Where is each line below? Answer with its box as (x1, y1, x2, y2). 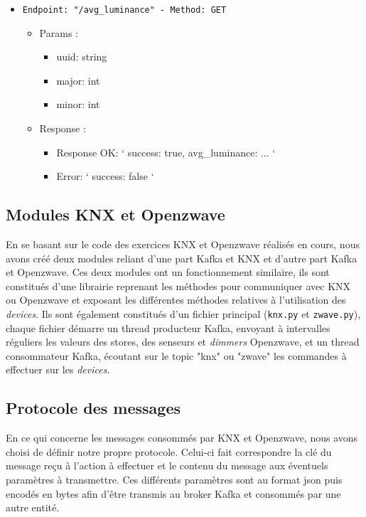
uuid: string (56, 49, 107, 64)
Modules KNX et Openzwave (6, 203, 225, 225)
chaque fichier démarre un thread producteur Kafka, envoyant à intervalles (6, 320, 330, 335)
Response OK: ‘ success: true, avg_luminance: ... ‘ (56, 144, 276, 159)
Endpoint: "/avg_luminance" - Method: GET (22, 5, 227, 15)
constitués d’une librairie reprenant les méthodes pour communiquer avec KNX (6, 278, 351, 293)
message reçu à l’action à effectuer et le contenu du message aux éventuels (6, 458, 328, 473)
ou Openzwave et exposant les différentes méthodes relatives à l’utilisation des (6, 292, 346, 307)
